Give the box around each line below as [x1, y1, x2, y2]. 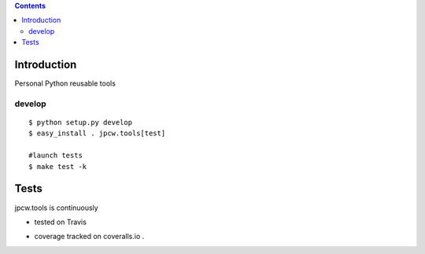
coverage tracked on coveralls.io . [34, 232, 145, 241]
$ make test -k [28, 162, 87, 171]
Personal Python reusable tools [14, 79, 116, 88]
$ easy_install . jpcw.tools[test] [28, 129, 166, 138]
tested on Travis [34, 217, 87, 226]
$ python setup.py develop [28, 118, 133, 127]
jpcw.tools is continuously [14, 203, 98, 212]
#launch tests [28, 151, 83, 160]
